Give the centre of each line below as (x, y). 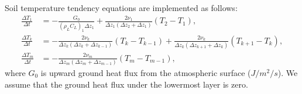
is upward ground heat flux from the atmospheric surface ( (146, 73)
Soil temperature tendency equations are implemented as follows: (121, 8)
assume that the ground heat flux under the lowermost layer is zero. (126, 84)
